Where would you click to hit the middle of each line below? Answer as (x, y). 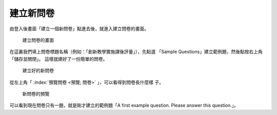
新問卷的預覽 (36, 94)
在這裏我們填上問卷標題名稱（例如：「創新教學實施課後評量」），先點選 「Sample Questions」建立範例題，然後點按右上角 (136, 52)
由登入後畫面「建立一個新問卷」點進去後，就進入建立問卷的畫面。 (79, 29)
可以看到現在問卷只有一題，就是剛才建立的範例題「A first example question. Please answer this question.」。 (124, 105)
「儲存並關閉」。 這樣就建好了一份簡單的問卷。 (58, 59)
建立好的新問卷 (38, 71)
